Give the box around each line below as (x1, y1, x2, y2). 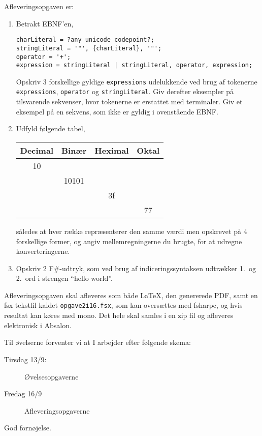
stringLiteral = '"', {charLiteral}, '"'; (16, 44, 162, 52)
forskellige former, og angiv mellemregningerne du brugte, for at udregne (16, 236, 242, 246)
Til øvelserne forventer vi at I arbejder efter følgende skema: (4, 337, 191, 347)
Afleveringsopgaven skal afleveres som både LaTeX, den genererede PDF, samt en (4, 289, 258, 300)
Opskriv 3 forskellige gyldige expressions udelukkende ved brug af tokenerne (16, 76, 257, 86)
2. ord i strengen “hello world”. (16, 273, 113, 283)
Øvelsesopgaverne (24, 371, 79, 382)
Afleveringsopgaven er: (4, 1, 74, 11)
